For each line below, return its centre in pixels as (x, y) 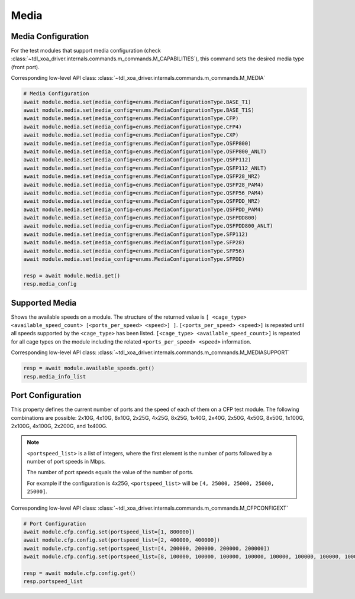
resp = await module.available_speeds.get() (89, 368)
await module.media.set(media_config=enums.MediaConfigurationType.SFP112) (136, 234)
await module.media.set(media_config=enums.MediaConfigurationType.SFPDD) (134, 259)
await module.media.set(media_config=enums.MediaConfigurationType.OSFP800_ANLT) (145, 151)
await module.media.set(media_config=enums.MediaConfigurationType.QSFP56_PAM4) (143, 193)
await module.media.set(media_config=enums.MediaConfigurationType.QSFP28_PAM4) (143, 184)
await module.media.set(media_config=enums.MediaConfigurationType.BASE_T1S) (139, 110)
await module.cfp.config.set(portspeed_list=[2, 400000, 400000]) (122, 540)
